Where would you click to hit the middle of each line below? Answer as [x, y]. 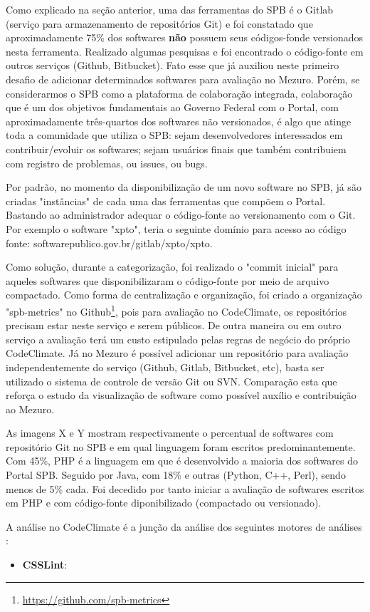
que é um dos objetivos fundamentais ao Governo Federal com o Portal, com [172, 107]
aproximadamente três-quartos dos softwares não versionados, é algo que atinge [179, 121]
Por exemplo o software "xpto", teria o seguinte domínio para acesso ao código [176, 228]
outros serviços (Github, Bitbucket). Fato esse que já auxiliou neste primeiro [173, 65]
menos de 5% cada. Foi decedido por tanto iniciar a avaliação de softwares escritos [185, 488]
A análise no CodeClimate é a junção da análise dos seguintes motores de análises [184, 526]
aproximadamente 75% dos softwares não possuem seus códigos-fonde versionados [185, 37]
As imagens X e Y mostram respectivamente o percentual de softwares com [170, 433]
